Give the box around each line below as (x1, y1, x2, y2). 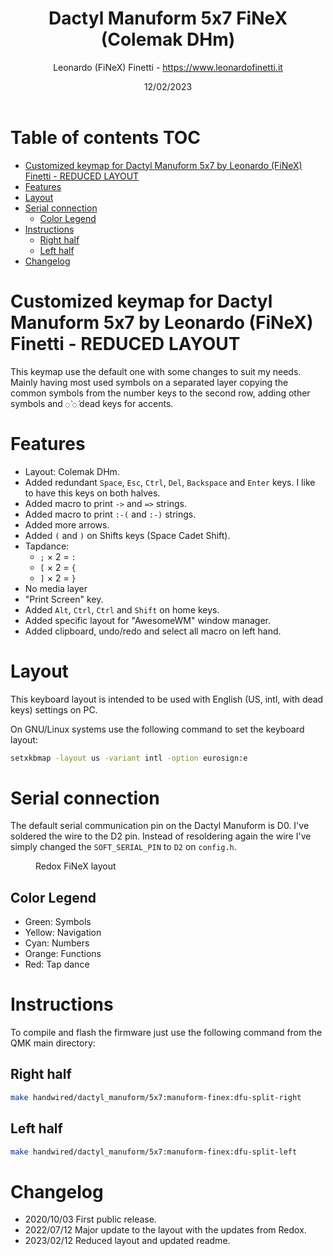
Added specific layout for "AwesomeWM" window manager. (24, 614, 272, 626)
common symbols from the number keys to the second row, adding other (10, 387, 311, 399)
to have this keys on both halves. (24, 487, 161, 499)
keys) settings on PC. (10, 703, 98, 716)
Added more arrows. (24, 518, 110, 531)
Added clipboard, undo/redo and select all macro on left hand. (24, 625, 282, 637)
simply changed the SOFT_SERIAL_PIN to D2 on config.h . (10, 841, 237, 853)
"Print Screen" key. (24, 593, 104, 605)
